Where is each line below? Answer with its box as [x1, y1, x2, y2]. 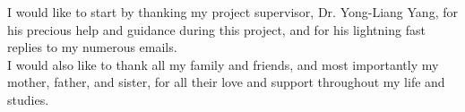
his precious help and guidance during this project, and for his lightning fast [7, 20, 426, 39]
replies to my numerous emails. [7, 38, 177, 56]
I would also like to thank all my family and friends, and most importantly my [7, 55, 439, 73]
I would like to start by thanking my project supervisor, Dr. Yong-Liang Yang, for [7, 3, 458, 21]
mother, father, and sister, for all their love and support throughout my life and [7, 73, 445, 91]
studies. [7, 90, 49, 108]
